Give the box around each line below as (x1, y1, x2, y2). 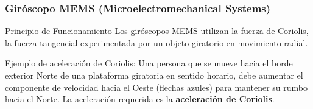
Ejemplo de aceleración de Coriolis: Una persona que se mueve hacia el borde (5, 57, 293, 69)
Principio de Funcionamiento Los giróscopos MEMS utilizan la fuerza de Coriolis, (5, 24, 309, 37)
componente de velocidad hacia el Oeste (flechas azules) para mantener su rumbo (5, 80, 308, 93)
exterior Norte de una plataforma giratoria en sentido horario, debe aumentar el (5, 69, 303, 81)
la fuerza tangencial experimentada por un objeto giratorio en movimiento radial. (5, 36, 308, 49)
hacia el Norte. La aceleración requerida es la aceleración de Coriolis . (5, 93, 275, 105)
